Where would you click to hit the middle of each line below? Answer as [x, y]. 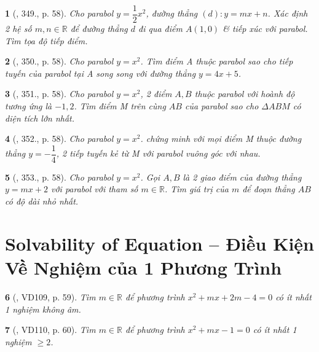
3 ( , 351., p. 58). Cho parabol [59, 94]
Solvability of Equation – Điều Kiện [159, 243]
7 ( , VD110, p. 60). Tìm [50, 330]
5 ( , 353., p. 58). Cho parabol [59, 177]
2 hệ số [18, 29]
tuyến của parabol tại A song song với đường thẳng [100, 73]
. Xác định [288, 13]
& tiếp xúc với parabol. [265, 29]
